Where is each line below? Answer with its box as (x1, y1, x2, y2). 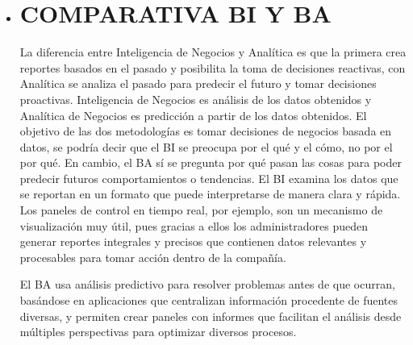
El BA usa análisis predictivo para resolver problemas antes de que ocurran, (19, 276, 395, 293)
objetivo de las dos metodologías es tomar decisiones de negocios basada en (19, 123, 392, 139)
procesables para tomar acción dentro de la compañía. (19, 248, 286, 265)
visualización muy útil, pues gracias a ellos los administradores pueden (19, 217, 368, 234)
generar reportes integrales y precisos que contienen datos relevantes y (19, 233, 367, 250)
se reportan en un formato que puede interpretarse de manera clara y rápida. (19, 185, 401, 202)
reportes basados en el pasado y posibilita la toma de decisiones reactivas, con (19, 59, 406, 76)
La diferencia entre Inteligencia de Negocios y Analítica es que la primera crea (19, 44, 407, 60)
